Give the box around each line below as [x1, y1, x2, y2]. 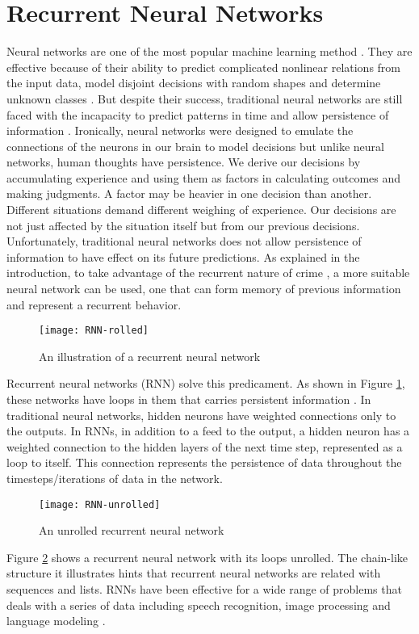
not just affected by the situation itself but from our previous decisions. [6, 216, 360, 233]
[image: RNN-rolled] [39, 325, 149, 337]
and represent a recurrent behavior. [6, 296, 182, 313]
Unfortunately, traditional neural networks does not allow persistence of [6, 233, 362, 250]
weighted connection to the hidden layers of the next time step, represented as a [6, 438, 403, 455]
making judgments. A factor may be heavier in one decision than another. [6, 185, 372, 202]
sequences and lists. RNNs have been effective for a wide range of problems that [6, 581, 402, 598]
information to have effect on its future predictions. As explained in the [6, 248, 360, 265]
